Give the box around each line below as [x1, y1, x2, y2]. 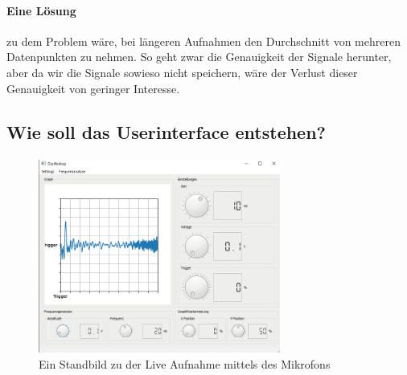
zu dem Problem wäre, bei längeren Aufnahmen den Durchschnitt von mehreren [6, 32, 401, 49]
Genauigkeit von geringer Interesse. [6, 79, 180, 96]
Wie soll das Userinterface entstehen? [6, 119, 327, 144]
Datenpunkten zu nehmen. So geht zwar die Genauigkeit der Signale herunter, [6, 48, 392, 65]
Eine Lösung [6, 2, 76, 18]
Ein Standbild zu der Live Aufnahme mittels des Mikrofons [39, 355, 331, 372]
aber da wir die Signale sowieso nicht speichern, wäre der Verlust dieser [6, 63, 358, 80]
